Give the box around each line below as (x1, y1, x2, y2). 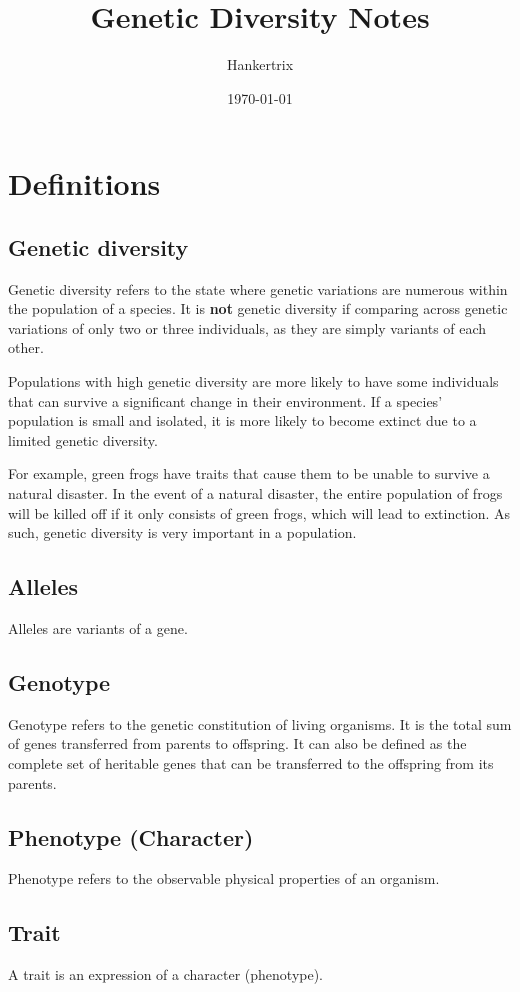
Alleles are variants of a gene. (8, 618, 188, 639)
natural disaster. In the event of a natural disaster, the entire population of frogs (8, 483, 503, 504)
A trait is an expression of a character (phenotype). (8, 964, 323, 985)
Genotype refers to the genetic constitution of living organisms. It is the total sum (8, 713, 512, 734)
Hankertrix (226, 54, 294, 75)
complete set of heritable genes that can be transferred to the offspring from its (8, 753, 494, 774)
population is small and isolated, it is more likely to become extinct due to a (8, 410, 477, 431)
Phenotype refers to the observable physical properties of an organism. (8, 868, 440, 889)
